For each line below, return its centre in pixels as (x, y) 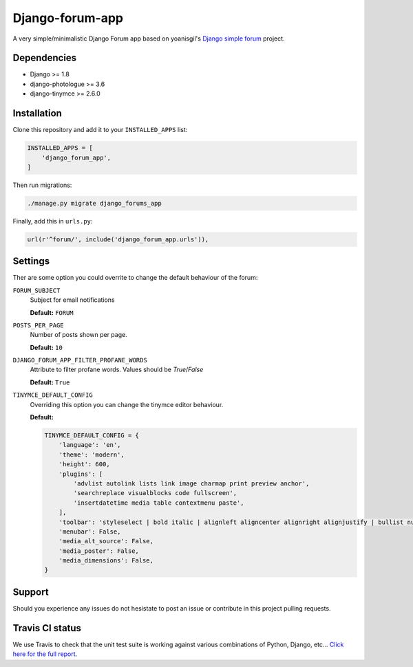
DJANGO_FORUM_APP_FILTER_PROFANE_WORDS (80, 360)
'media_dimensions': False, (106, 561)
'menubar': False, (90, 532)
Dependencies (45, 58)
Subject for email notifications (72, 300)
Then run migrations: (42, 185)
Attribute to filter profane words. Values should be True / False (117, 370)
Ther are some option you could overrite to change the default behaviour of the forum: (135, 278)
